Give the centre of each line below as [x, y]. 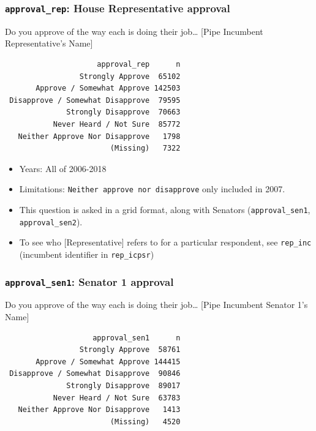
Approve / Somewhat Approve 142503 [108, 88]
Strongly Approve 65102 [130, 76]
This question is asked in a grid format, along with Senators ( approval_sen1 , [165, 209]
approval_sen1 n [137, 338]
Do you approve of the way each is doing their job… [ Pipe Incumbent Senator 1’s [156, 305]
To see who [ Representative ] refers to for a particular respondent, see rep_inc [165, 242]
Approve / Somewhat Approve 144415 [108, 362]
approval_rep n [139, 64]
